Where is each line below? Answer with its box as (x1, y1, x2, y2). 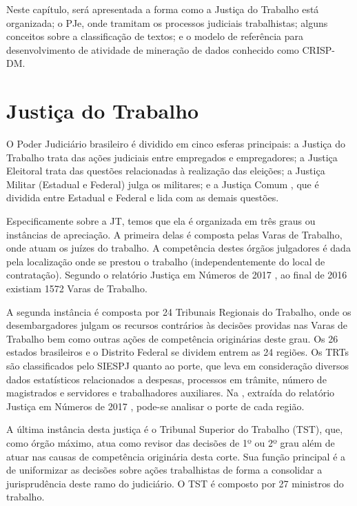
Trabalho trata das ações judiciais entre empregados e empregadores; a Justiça (6, 150, 338, 164)
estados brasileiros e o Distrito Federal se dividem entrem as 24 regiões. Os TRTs (6, 345, 349, 359)
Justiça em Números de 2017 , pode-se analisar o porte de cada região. (6, 398, 305, 413)
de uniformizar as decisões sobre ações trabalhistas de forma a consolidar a (6, 463, 323, 477)
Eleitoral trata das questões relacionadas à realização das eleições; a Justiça (6, 163, 325, 178)
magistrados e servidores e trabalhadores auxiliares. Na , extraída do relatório (6, 385, 335, 400)
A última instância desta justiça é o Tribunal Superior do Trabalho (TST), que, (6, 422, 343, 436)
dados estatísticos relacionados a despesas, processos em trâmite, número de (6, 372, 327, 386)
